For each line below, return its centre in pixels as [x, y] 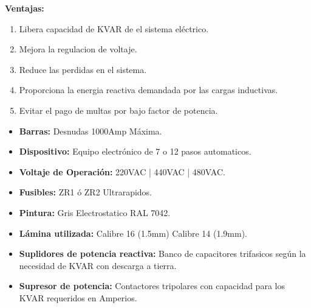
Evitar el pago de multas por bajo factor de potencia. [118, 110]
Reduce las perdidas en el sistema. [83, 69]
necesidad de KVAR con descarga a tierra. [98, 265]
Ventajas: [25, 8]
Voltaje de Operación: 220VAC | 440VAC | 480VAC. [122, 171]
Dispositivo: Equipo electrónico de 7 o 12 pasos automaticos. [135, 151]
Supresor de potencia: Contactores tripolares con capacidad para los [152, 286]
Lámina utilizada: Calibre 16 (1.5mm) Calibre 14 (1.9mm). [133, 233]
